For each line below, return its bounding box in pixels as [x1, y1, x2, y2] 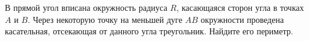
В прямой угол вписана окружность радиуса [5, 1, 168, 13]
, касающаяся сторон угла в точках [176, 1, 304, 13]
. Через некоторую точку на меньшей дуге [27, 13, 183, 25]
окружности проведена [200, 13, 284, 25]
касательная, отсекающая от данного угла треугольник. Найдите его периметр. [5, 25, 293, 37]
